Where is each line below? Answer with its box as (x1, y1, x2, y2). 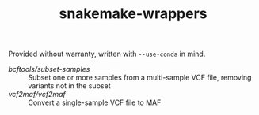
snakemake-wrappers (59, 5, 208, 23)
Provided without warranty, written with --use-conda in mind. (8, 49, 206, 59)
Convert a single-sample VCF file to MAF (28, 98, 162, 107)
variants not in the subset (28, 81, 111, 91)
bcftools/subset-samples (8, 65, 90, 74)
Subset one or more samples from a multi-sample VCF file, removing (28, 72, 252, 83)
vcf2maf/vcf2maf (8, 90, 66, 99)
